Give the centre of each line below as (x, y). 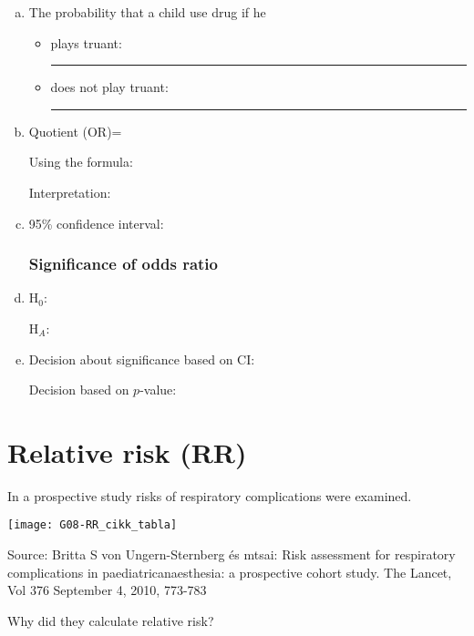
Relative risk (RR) (127, 451)
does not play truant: (109, 87)
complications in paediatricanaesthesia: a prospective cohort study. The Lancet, (230, 572)
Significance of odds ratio (123, 264)
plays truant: (86, 42)
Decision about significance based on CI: (142, 359)
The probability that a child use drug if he (147, 12)
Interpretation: (70, 192)
